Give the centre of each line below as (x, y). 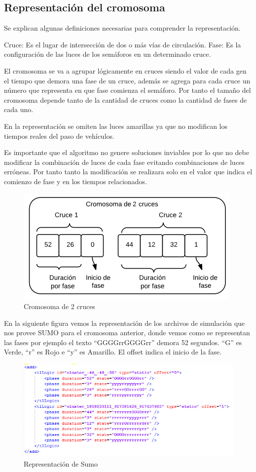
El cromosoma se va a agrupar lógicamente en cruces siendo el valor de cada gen (125, 70)
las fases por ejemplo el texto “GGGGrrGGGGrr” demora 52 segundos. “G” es (123, 342)
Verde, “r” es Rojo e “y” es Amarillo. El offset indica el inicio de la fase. (113, 352)
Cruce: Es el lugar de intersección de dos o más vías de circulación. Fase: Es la (123, 44)
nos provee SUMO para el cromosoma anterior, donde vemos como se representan (127, 333)
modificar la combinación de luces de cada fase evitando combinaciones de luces (124, 162)
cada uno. (19, 109)
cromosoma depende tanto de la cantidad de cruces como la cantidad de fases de (126, 99)
